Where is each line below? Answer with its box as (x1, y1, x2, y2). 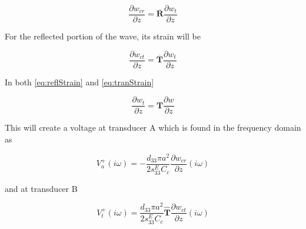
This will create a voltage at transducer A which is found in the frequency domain (5, 121, 301, 134)
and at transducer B (5, 182, 78, 194)
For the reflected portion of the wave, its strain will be (5, 30, 201, 42)
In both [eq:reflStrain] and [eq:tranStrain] (5, 75, 154, 88)
